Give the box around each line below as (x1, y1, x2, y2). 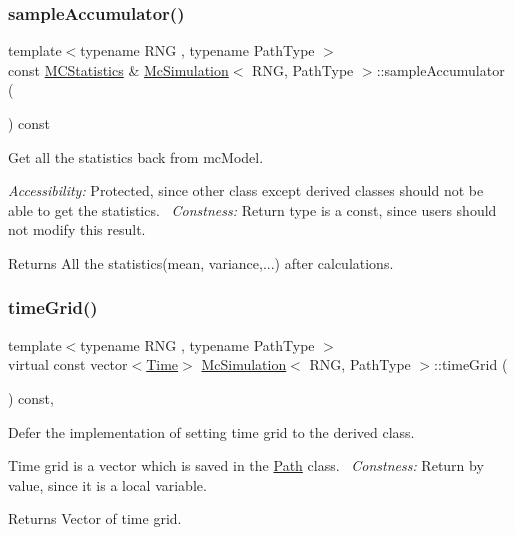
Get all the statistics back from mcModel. (8, 146, 264, 167)
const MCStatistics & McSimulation (8, 59, 229, 80)
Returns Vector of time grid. (8, 508, 182, 529)
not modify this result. (8, 219, 146, 240)
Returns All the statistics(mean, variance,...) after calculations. (8, 252, 394, 273)
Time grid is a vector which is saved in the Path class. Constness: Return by (8, 455, 484, 476)
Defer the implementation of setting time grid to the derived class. (8, 421, 415, 442)
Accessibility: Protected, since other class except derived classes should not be (8, 180, 484, 201)
